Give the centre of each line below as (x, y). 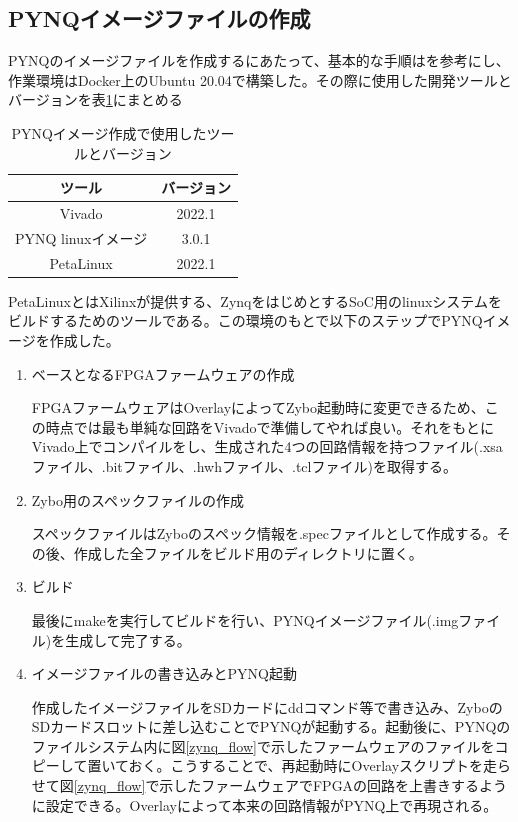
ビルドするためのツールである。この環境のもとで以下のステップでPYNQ (245, 320)
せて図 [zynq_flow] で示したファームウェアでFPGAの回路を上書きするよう (269, 785)
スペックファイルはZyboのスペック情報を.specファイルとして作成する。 (264, 533)
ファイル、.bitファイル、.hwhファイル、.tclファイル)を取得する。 (244, 465)
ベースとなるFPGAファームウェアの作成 (163, 373)
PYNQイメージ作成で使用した (109, 132)
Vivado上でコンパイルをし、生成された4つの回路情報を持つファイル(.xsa (267, 446)
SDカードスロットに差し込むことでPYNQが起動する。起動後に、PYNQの (271, 726)
